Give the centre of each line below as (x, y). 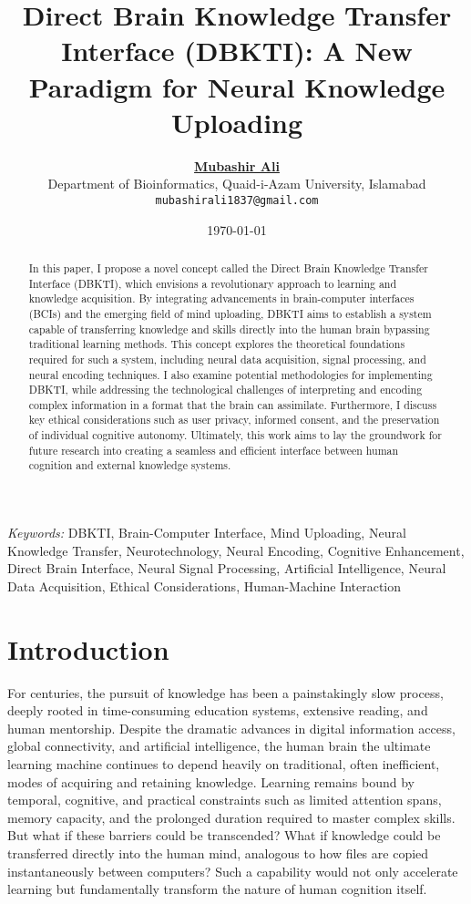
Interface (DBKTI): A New (237, 51)
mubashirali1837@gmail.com (237, 200)
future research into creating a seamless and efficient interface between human (214, 450)
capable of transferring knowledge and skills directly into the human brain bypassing (229, 329)
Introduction (88, 648)
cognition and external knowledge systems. (130, 465)
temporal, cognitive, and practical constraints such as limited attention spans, (225, 800)
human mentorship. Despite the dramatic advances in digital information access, (231, 728)
